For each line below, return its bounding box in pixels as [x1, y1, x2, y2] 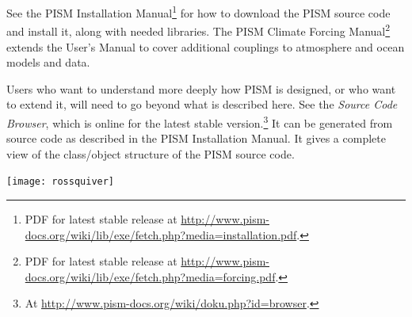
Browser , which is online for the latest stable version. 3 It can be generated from [6, 112, 393, 131]
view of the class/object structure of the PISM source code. [6, 145, 295, 162]
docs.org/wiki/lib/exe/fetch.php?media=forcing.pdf [25, 268, 276, 285]
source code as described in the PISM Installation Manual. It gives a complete [6, 130, 386, 147]
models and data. [6, 54, 90, 71]
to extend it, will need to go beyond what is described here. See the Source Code [6, 96, 398, 113]
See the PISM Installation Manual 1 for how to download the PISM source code [6, 2, 391, 21]
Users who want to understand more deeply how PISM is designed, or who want [6, 80, 396, 97]
